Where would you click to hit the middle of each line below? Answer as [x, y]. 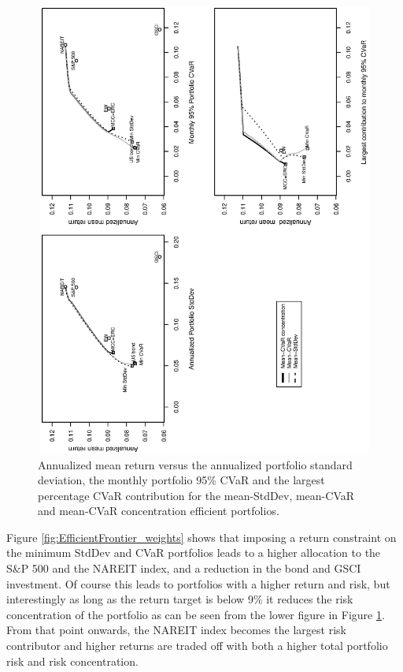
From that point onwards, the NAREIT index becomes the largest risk [176, 630]
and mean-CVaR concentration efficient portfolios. [159, 511]
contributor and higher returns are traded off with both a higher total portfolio [197, 646]
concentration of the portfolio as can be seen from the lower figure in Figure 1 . [196, 614]
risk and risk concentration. [72, 661]
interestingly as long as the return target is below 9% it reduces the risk [180, 599]
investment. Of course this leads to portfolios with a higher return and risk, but [198, 583]
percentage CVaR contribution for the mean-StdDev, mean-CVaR [196, 495]
